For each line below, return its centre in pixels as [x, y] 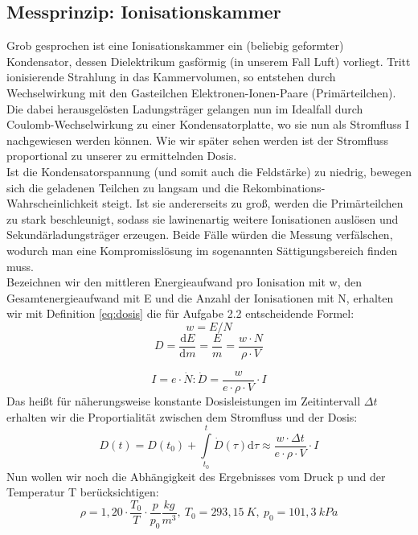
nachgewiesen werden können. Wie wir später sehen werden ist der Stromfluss [198, 140]
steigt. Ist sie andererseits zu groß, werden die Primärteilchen [253, 203]
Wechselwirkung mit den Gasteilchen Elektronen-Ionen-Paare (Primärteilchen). [201, 92]
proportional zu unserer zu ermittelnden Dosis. [122, 156]
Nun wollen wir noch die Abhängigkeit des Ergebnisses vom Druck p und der [196, 476]
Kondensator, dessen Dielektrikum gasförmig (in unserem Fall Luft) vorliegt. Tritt [209, 61]
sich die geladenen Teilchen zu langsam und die [123, 187]
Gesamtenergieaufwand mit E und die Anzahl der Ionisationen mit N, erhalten [200, 297]
